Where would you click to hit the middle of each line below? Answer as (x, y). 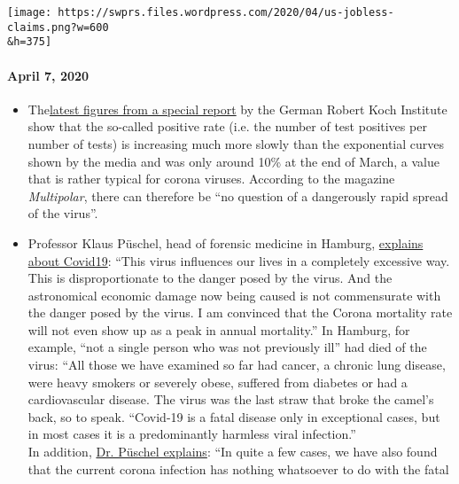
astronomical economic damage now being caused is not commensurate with (234, 295)
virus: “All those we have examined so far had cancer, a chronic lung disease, (237, 365)
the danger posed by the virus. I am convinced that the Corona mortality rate (240, 312)
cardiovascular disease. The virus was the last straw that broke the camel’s (231, 399)
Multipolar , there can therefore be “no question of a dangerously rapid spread (238, 195)
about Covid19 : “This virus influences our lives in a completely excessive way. (239, 260)
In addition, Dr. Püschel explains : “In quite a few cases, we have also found (233, 452)
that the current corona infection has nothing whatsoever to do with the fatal (238, 468)
